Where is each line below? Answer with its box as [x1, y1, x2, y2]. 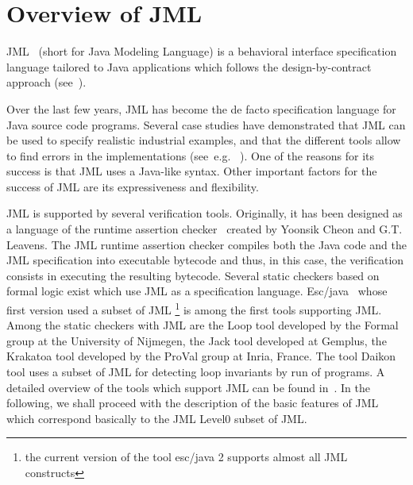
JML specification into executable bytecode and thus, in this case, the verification [6, 252, 404, 268]
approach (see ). [6, 74, 87, 90]
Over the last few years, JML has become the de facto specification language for [6, 100, 396, 117]
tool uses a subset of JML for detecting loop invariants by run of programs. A [6, 364, 385, 380]
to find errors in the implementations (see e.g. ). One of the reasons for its [6, 147, 375, 164]
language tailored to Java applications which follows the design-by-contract [6, 58, 372, 75]
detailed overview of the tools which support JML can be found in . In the [6, 379, 370, 395]
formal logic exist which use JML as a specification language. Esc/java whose [6, 283, 388, 299]
